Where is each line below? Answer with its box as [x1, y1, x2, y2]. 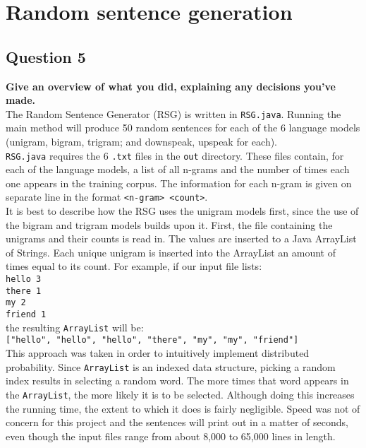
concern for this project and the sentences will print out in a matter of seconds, [6, 415, 348, 430]
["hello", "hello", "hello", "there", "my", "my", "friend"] [6, 335, 299, 346]
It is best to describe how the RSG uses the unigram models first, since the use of [6, 204, 359, 218]
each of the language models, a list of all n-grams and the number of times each [6, 162, 350, 177]
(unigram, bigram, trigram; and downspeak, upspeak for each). [6, 134, 278, 149]
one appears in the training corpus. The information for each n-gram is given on [6, 175, 352, 190]
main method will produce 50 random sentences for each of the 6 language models [6, 120, 360, 135]
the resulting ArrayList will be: [6, 319, 144, 334]
